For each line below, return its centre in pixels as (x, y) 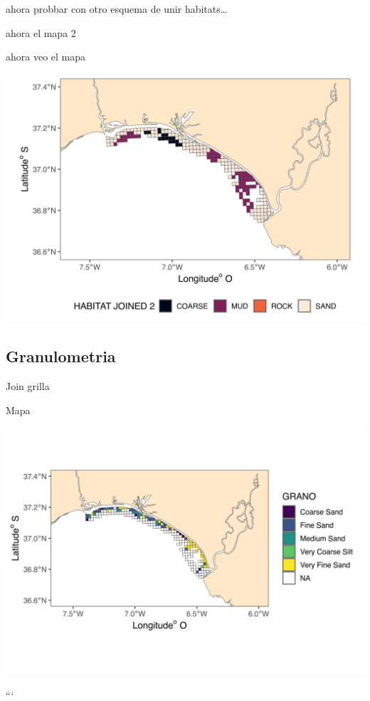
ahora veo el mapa (46, 57)
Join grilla (28, 386)
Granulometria (61, 356)
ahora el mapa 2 (41, 32)
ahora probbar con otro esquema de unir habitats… (117, 9)
